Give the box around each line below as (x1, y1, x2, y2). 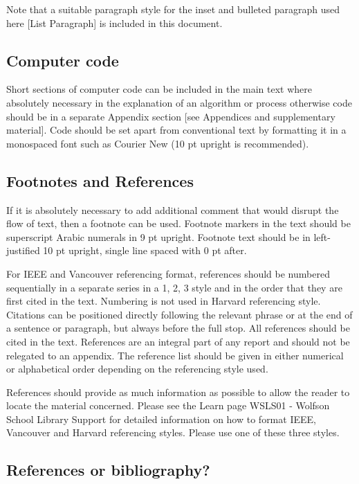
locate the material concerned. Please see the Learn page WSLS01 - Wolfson (6, 398, 330, 413)
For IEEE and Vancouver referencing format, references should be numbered (6, 266, 330, 280)
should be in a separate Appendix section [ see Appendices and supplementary (6, 109, 335, 123)
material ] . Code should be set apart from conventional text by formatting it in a (6, 123, 347, 137)
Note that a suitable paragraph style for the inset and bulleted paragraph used (6, 2, 340, 16)
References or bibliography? (6, 459, 210, 481)
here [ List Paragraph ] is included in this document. (6, 15, 223, 30)
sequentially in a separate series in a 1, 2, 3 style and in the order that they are (6, 280, 342, 294)
